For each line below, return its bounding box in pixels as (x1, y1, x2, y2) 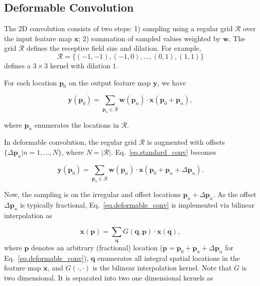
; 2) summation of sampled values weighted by (78, 33, 221, 43)
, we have (157, 77, 186, 87)
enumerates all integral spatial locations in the (97, 252, 240, 263)
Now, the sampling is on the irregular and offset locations (4, 189, 181, 200)
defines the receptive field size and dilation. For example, (26, 43, 201, 53)
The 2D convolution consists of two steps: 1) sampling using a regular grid (4, 23, 233, 34)
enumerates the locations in (34, 119, 119, 130)
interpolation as (4, 210, 52, 220)
